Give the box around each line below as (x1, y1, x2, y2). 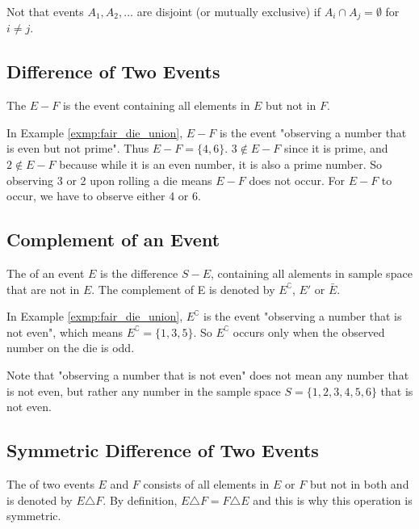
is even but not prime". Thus (6, 140, 149, 157)
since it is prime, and (283, 140, 388, 157)
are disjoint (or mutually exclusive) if (136, 3, 321, 19)
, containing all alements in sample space (210, 265, 413, 282)
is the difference (100, 265, 178, 282)
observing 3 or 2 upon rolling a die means (6, 171, 212, 188)
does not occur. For (249, 171, 346, 188)
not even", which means (6, 323, 124, 340)
